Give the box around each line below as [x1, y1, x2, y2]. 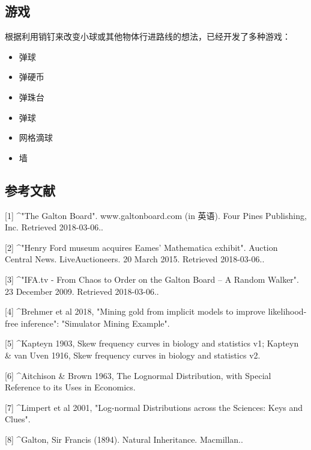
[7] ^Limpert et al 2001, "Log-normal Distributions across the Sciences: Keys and [5, 401, 303, 413]
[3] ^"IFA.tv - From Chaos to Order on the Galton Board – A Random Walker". [5, 273, 299, 285]
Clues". [5, 413, 31, 425]
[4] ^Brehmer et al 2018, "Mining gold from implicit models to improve [5, 305, 265, 318]
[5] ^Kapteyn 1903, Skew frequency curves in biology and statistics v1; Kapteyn [5, 337, 299, 350]
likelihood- [268, 305, 307, 318]
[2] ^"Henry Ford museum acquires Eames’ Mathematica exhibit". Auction [5, 241, 278, 253]
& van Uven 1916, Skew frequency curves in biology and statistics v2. [5, 348, 261, 361]
